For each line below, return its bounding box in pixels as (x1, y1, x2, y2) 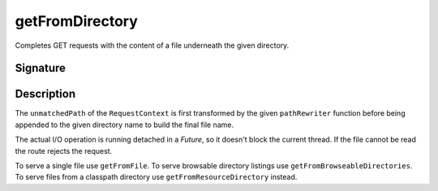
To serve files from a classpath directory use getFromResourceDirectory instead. (15, 172, 298, 182)
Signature (15, 62, 67, 75)
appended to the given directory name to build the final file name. (15, 120, 234, 129)
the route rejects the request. (15, 146, 113, 155)
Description (15, 87, 76, 101)
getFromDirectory (15, 12, 138, 30)
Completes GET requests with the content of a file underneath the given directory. (15, 40, 290, 50)
